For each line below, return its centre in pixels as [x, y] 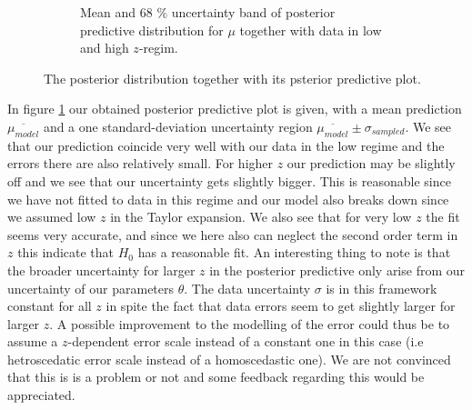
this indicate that [66, 252]
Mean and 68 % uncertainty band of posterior [208, 12]
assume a [33, 341]
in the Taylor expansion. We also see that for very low [261, 217]
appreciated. [41, 395]
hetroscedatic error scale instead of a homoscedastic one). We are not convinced [229, 359]
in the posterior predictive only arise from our [337, 270]
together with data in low [311, 30]
